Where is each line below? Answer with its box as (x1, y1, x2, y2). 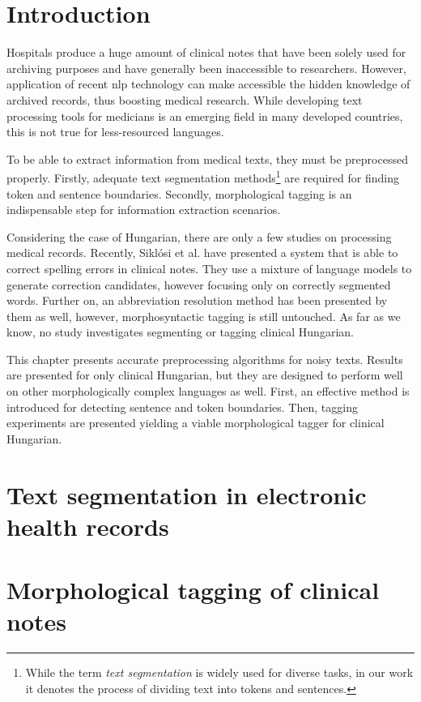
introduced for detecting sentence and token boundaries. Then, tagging (6, 398, 358, 415)
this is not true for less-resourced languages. (6, 123, 224, 140)
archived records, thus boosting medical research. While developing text (6, 91, 363, 108)
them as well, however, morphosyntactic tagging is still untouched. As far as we (6, 307, 401, 324)
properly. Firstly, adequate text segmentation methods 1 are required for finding (6, 167, 399, 186)
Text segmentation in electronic (6, 477, 367, 511)
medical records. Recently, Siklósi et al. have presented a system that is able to (6, 244, 398, 261)
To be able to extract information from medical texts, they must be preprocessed (6, 150, 408, 167)
